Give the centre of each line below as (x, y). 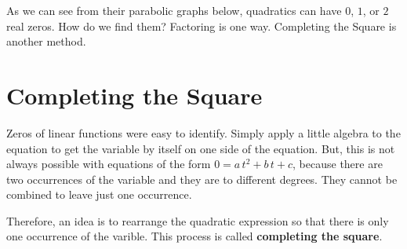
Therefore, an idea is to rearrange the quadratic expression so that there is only (198, 220)
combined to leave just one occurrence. (99, 194)
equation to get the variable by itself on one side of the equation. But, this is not (201, 148)
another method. (46, 41)
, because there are (338, 164)
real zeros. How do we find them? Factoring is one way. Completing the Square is (202, 26)
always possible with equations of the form (109, 164)
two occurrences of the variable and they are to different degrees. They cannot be (202, 179)
